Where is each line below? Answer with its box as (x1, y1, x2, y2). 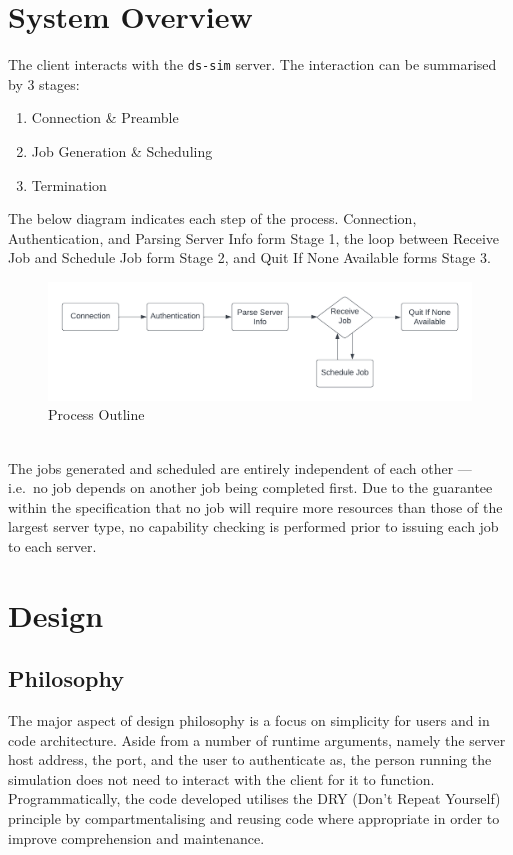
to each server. (8, 535, 97, 556)
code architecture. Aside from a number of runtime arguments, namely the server (8, 729, 506, 750)
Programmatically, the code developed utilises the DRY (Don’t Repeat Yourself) (8, 788, 501, 809)
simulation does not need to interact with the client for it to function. (8, 768, 435, 789)
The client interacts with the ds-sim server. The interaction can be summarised (8, 54, 497, 75)
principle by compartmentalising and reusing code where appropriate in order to (8, 808, 500, 829)
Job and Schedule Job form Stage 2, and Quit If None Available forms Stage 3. (8, 247, 491, 268)
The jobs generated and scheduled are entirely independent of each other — (8, 457, 472, 478)
